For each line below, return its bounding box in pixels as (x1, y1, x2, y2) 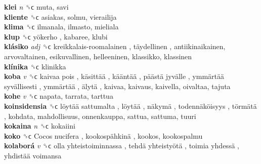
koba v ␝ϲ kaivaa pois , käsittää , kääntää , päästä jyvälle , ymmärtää (4, 71, 225, 81)
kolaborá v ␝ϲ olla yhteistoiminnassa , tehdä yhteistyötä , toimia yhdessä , (4, 140, 239, 151)
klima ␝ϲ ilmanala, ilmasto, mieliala (4, 21, 119, 32)
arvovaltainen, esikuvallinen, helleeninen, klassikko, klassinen (4, 51, 192, 61)
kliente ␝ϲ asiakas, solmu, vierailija (4, 11, 117, 22)
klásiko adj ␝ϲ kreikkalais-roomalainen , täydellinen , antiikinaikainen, (4, 41, 226, 52)
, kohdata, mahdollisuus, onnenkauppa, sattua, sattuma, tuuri (4, 110, 196, 121)
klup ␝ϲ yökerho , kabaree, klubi (4, 31, 108, 42)
